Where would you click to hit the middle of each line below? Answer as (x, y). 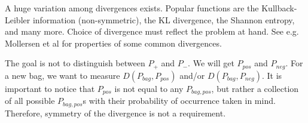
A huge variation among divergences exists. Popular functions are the (132, 8)
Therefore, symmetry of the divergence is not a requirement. (115, 113)
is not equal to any (149, 88)
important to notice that (50, 88)
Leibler (18, 19)
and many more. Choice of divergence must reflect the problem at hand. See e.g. (152, 31)
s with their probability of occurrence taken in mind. (179, 101)
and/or (192, 75)
